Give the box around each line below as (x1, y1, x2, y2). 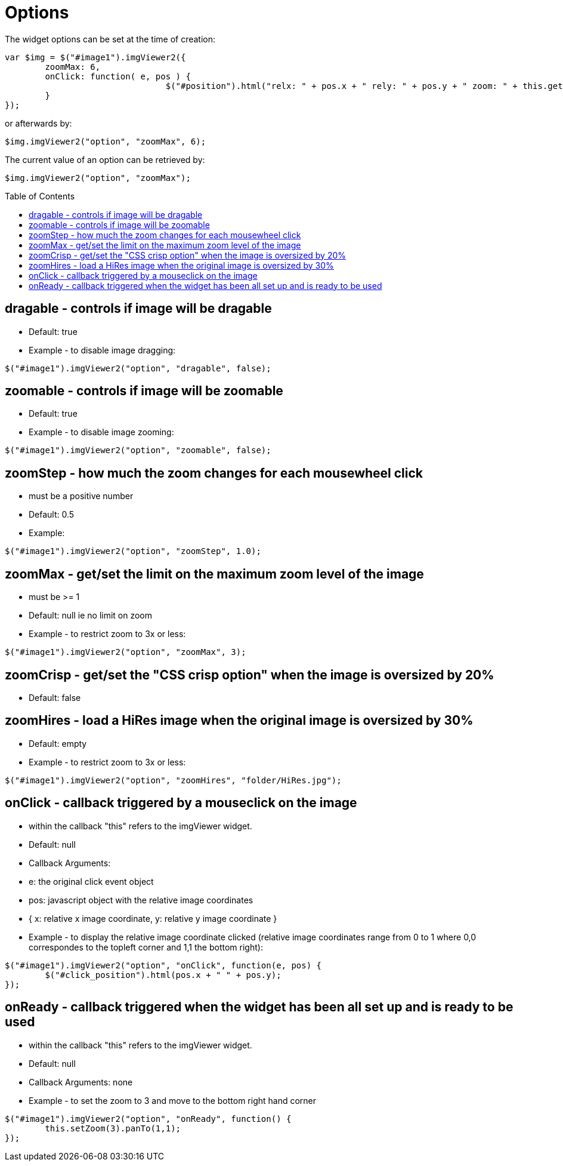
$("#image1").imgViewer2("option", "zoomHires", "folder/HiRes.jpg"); (5, 775, 342, 785)
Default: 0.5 (29, 509, 75, 520)
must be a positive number (29, 491, 134, 502)
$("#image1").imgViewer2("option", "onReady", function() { (5, 1113, 292, 1124)
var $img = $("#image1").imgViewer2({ (5, 52, 186, 62)
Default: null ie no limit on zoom (29, 610, 153, 621)
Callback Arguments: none (29, 1076, 133, 1087)
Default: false (29, 692, 81, 703)
